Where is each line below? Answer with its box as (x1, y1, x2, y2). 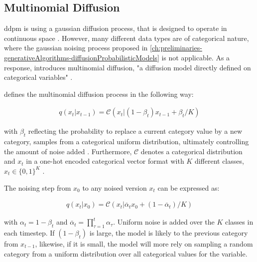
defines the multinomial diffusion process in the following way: (4, 88, 194, 99)
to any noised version (82, 182, 147, 193)
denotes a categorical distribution (140, 146, 243, 156)
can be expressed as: (157, 182, 220, 193)
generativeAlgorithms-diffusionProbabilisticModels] (4, 52, 159, 62)
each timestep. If (4, 227, 55, 238)
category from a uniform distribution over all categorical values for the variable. (4, 248, 248, 259)
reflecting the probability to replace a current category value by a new (28, 126, 243, 136)
